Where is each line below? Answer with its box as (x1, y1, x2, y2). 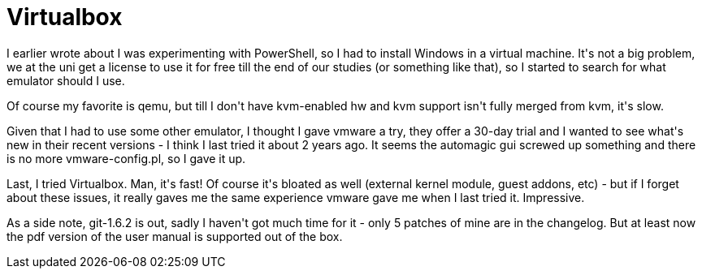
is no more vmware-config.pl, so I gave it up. (6, 151, 246, 165)
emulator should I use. (6, 73, 125, 88)
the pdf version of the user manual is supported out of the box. (6, 229, 343, 243)
